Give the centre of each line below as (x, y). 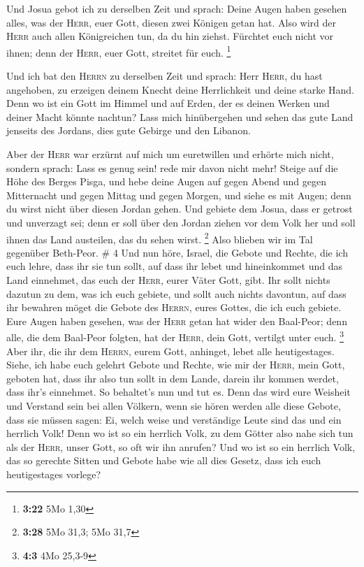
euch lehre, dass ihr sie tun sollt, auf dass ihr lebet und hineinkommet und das (174, 266)
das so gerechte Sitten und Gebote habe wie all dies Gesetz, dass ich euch (164, 460)
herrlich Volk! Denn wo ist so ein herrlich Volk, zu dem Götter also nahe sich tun (180, 433)
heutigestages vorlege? (54, 474)
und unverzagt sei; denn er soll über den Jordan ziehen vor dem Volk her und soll (181, 222)
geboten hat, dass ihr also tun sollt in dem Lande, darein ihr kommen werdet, (173, 378)
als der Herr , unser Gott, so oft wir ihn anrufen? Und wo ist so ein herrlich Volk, (181, 446)
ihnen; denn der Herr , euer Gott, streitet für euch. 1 (119, 51)
